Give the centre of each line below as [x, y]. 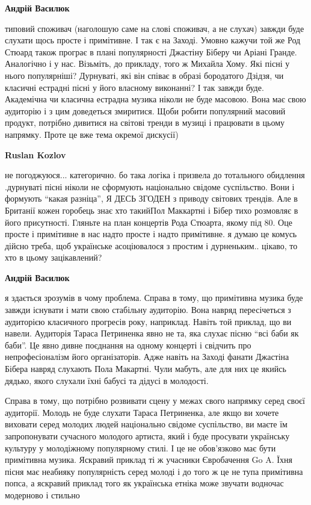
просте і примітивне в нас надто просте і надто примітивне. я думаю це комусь [151, 234]
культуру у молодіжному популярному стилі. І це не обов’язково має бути [140, 448]
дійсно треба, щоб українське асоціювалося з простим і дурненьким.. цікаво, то [151, 245]
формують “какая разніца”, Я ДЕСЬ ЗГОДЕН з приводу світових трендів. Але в [151, 198]
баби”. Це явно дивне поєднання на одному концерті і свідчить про [128, 345]
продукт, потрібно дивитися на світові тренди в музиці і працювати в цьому [145, 122]
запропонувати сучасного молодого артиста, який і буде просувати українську [147, 436]
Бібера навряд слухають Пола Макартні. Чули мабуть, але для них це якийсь [146, 369]
